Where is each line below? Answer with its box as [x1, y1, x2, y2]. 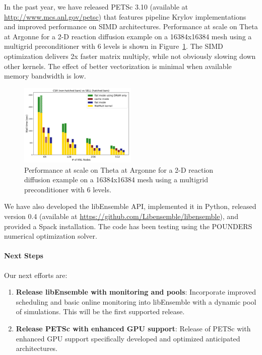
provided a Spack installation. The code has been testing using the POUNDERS [4, 221, 252, 231]
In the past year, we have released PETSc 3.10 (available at [4, 2, 188, 12]
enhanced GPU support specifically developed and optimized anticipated [16, 333, 240, 343]
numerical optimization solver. [4, 231, 97, 241]
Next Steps [4, 250, 43, 261]
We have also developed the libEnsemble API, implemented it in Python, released [4, 201, 256, 211]
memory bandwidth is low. [4, 70, 86, 81]
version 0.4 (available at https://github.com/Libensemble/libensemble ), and [4, 210, 238, 221]
